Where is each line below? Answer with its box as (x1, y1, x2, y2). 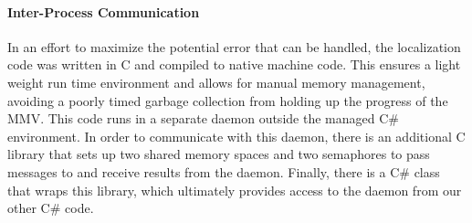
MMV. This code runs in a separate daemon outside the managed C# (7, 109, 399, 128)
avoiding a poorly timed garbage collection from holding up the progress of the (7, 90, 448, 110)
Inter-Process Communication (7, 2, 200, 21)
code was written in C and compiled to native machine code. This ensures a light (7, 55, 461, 74)
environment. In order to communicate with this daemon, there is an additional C (7, 126, 466, 145)
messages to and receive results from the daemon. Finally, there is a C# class (7, 162, 440, 181)
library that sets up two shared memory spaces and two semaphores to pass (7, 144, 430, 164)
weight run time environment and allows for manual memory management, (7, 72, 425, 91)
